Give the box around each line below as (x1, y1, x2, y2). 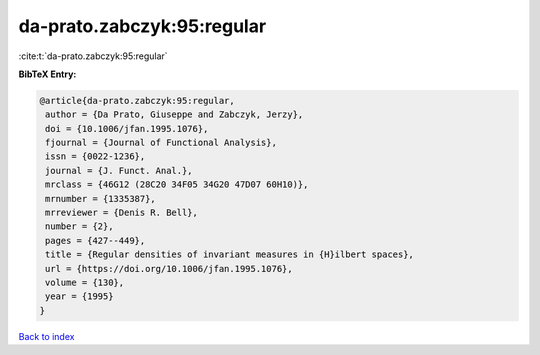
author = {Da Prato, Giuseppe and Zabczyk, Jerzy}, (45, 109, 304, 120)
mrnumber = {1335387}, (45, 193, 157, 204)
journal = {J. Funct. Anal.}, (45, 165, 194, 176)
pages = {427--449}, (45, 235, 146, 246)
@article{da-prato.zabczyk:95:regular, (39, 95, 235, 106)
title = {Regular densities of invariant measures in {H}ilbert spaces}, (45, 249, 415, 260)
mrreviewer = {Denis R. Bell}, (45, 207, 199, 219)
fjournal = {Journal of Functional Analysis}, (45, 137, 277, 149)
